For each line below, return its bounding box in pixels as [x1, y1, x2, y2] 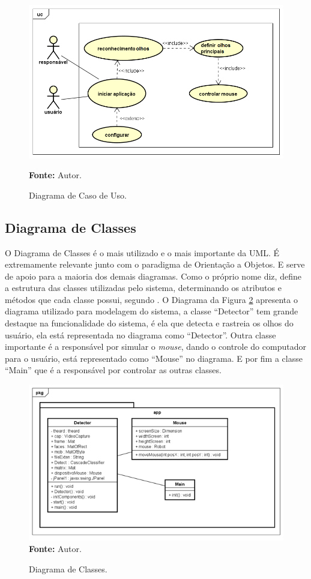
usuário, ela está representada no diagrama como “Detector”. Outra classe [5, 328, 276, 341]
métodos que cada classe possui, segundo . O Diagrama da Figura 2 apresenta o [5, 293, 298, 305]
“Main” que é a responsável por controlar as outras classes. [5, 364, 222, 376]
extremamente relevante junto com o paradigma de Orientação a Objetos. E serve [5, 258, 305, 271]
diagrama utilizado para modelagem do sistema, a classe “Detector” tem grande [5, 305, 298, 317]
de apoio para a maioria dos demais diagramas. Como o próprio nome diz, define [5, 269, 301, 282]
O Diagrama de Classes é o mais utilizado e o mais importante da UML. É [5, 246, 280, 259]
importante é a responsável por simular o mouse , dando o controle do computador [5, 340, 306, 353]
